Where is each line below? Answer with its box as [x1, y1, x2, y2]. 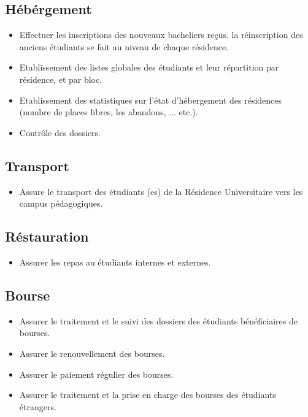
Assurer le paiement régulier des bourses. [19, 367, 174, 380]
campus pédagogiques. [19, 197, 103, 210]
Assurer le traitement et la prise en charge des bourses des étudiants [19, 388, 276, 401]
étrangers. [19, 400, 56, 413]
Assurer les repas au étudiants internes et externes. [19, 255, 211, 268]
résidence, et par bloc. [19, 72, 102, 85]
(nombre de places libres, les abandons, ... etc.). [19, 105, 198, 118]
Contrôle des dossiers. [19, 126, 101, 139]
